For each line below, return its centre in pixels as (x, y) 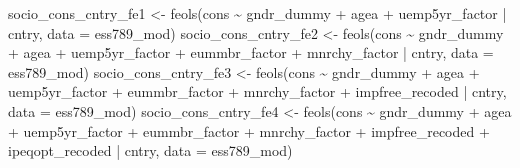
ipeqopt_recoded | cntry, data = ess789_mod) (150, 150)
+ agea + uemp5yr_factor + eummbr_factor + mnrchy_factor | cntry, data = (251, 52)
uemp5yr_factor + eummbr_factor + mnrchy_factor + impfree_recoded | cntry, (257, 91)
